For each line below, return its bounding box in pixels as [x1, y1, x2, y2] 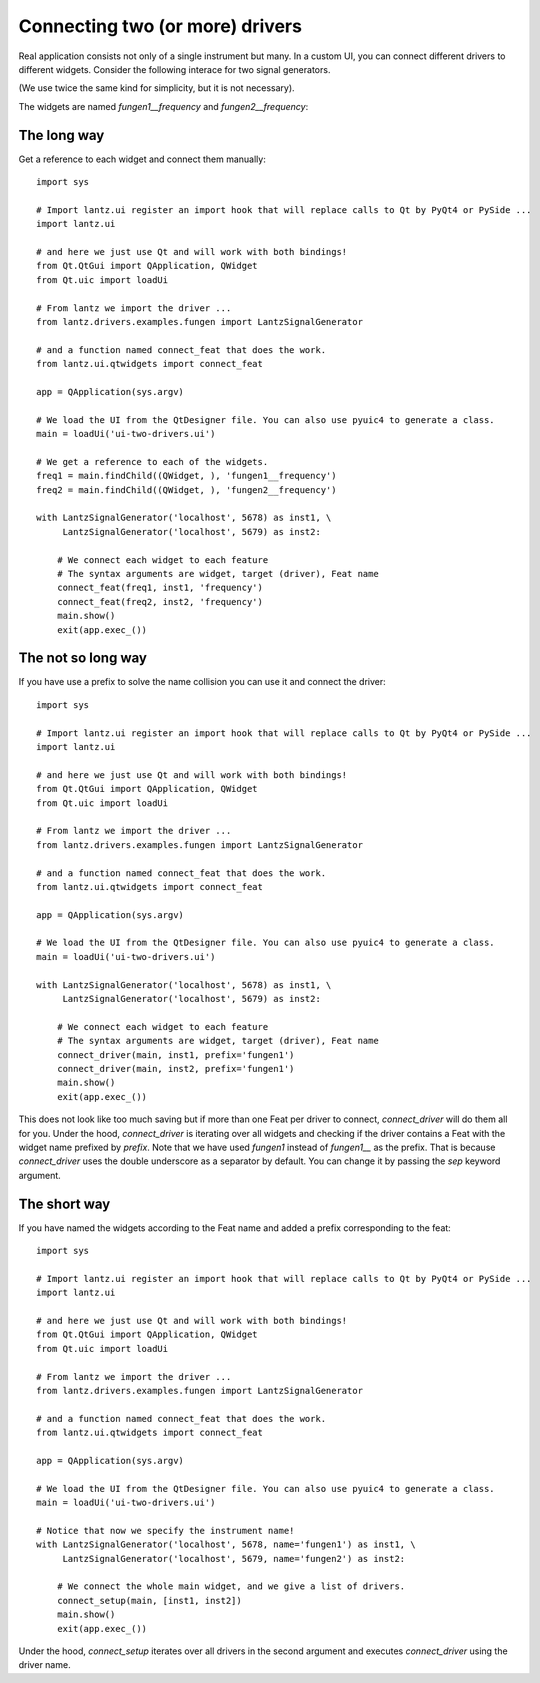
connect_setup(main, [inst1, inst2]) [56, 1595, 242, 1606]
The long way [18, 126, 105, 144]
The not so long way [18, 650, 147, 667]
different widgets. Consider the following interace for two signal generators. [18, 63, 331, 75]
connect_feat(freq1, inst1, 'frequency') [56, 582, 264, 594]
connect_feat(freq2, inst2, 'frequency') [56, 596, 264, 607]
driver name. [18, 1659, 71, 1671]
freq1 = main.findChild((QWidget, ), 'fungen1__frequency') [36, 470, 337, 482]
